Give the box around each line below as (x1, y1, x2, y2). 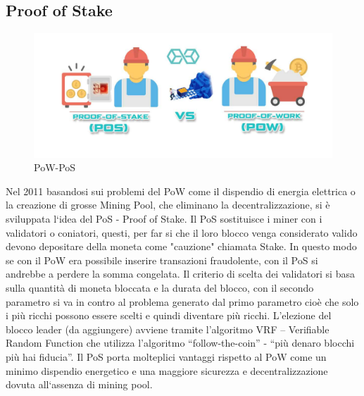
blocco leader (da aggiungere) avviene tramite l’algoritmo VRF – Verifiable (6, 321, 330, 336)
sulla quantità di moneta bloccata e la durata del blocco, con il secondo (6, 280, 314, 295)
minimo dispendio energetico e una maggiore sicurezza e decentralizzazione (6, 363, 328, 378)
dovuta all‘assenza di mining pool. (6, 377, 153, 392)
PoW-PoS (34, 160, 76, 175)
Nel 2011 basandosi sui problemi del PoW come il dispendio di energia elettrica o (6, 183, 356, 198)
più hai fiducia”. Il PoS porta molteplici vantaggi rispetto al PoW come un (6, 349, 327, 364)
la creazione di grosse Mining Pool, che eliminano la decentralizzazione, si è (6, 197, 330, 212)
